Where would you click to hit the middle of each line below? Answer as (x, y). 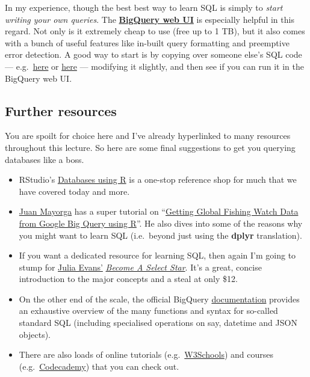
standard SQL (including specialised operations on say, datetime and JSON (158, 323)
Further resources (61, 110)
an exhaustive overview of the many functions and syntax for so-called (148, 311)
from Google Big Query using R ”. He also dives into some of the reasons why (161, 223)
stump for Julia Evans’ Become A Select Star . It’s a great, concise (140, 267)
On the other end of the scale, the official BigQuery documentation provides (159, 299)
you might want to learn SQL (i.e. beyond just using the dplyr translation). (160, 235)
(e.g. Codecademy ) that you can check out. (99, 366)
